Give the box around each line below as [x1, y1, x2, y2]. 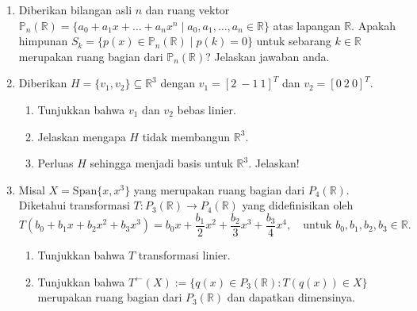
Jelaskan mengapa [37, 128, 126, 144]
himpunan [18, 33, 68, 49]
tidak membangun [142, 128, 231, 144]
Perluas [37, 155, 74, 171]
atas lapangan [273, 17, 341, 33]
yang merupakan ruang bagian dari [133, 181, 305, 198]
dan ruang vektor [145, 2, 230, 17]
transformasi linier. [138, 247, 231, 263]
